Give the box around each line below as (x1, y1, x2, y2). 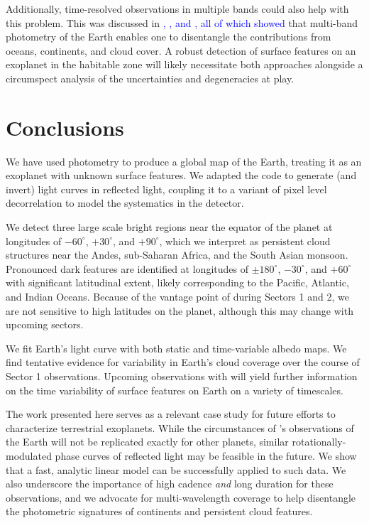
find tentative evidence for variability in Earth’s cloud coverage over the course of (6, 355, 360, 370)
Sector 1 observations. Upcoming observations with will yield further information (6, 369, 358, 383)
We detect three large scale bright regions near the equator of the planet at (6, 220, 333, 234)
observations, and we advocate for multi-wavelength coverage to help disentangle (6, 490, 356, 505)
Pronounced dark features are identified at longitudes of (6, 261, 248, 276)
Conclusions (6, 112, 124, 141)
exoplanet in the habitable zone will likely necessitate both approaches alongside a (6, 57, 363, 72)
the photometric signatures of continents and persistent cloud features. (6, 504, 313, 519)
